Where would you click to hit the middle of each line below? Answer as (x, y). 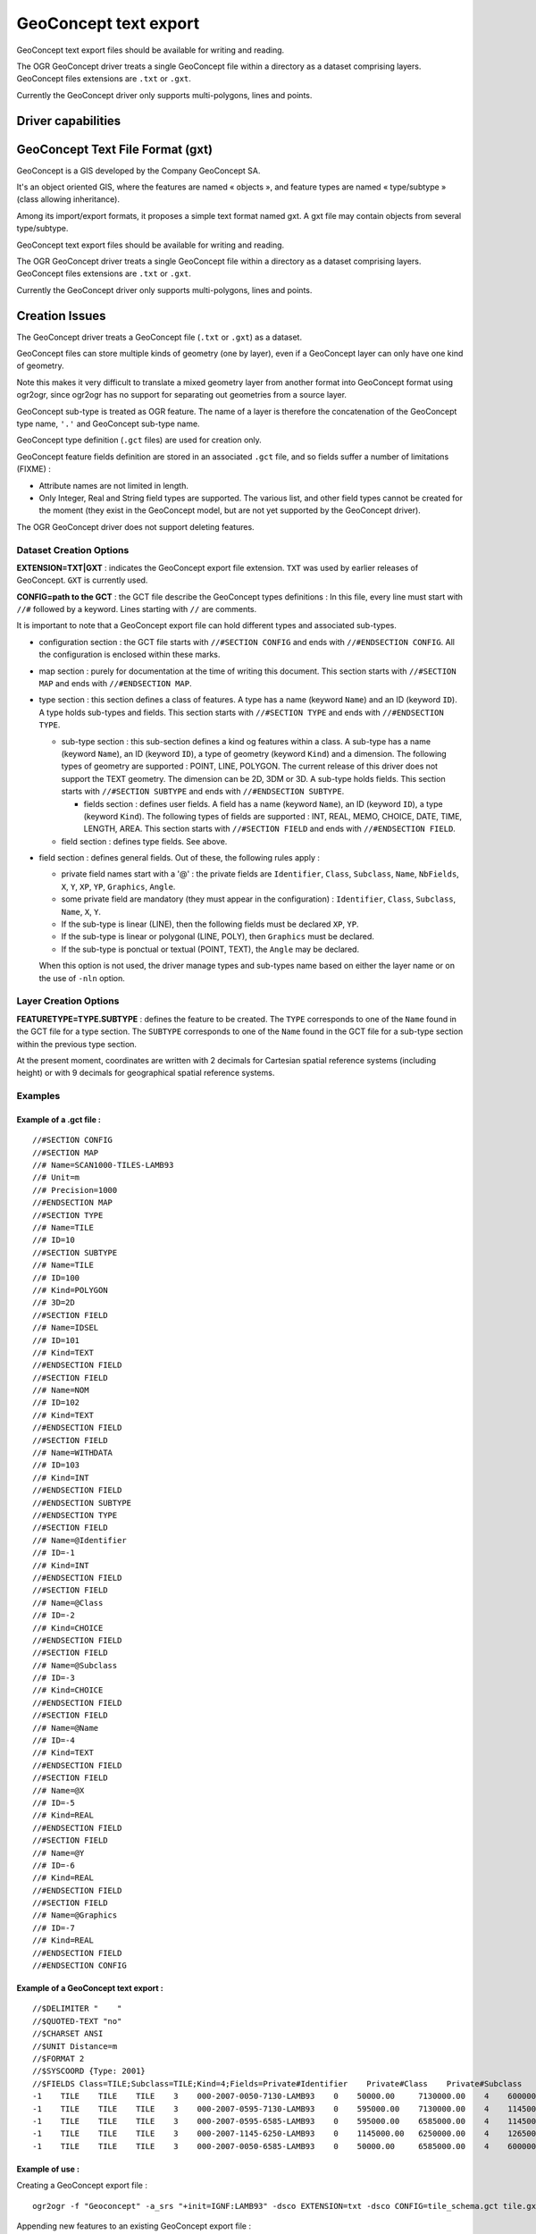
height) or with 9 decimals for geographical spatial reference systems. (146, 1073)
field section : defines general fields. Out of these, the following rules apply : (180, 858)
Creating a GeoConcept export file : (82, 2186)
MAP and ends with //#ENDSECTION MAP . (115, 684)
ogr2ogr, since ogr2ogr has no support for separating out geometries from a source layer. (182, 395)
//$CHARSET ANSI (68, 2034)
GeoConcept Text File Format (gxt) (115, 149)
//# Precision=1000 (75, 1190)
